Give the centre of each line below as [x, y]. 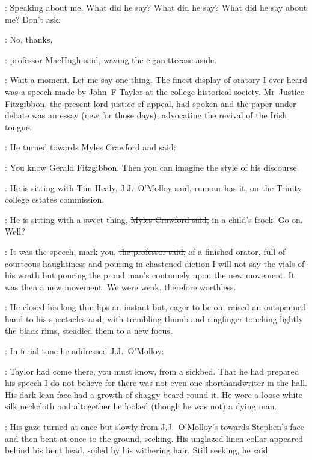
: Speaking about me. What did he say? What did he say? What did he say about [156, 7]
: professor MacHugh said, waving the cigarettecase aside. [111, 59]
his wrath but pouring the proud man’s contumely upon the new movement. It [150, 275]
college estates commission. [55, 199]
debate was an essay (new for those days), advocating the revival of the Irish [146, 115]
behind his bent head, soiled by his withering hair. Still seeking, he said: [138, 450]
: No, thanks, [29, 39]
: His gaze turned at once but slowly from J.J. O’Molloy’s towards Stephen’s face [154, 427]
